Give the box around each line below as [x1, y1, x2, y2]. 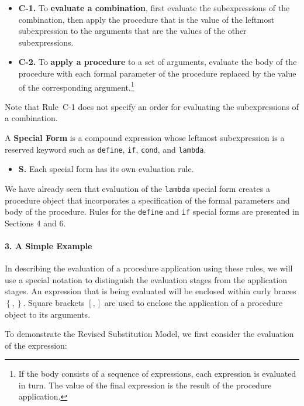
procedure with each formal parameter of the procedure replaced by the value [18, 67, 296, 79]
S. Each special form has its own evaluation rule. [18, 163, 194, 175]
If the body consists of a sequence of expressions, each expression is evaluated [18, 367, 296, 380]
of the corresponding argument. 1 [18, 79, 134, 93]
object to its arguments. [5, 308, 91, 320]
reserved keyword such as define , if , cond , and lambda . [5, 143, 206, 155]
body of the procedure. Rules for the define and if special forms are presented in [5, 205, 299, 218]
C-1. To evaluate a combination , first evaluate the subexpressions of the [18, 2, 290, 13]
